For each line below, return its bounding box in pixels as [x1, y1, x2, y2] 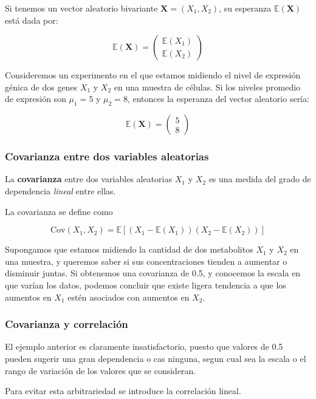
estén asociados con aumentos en [67, 290, 190, 303]
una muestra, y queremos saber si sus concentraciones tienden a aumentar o [5, 254, 287, 267]
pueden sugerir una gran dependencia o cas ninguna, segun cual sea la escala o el [5, 352, 306, 364]
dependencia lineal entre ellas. [5, 184, 116, 197]
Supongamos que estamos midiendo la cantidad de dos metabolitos [5, 243, 253, 256]
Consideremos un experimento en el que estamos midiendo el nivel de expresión [5, 69, 301, 81]
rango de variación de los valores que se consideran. [5, 364, 196, 377]
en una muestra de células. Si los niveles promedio [114, 80, 301, 93]
